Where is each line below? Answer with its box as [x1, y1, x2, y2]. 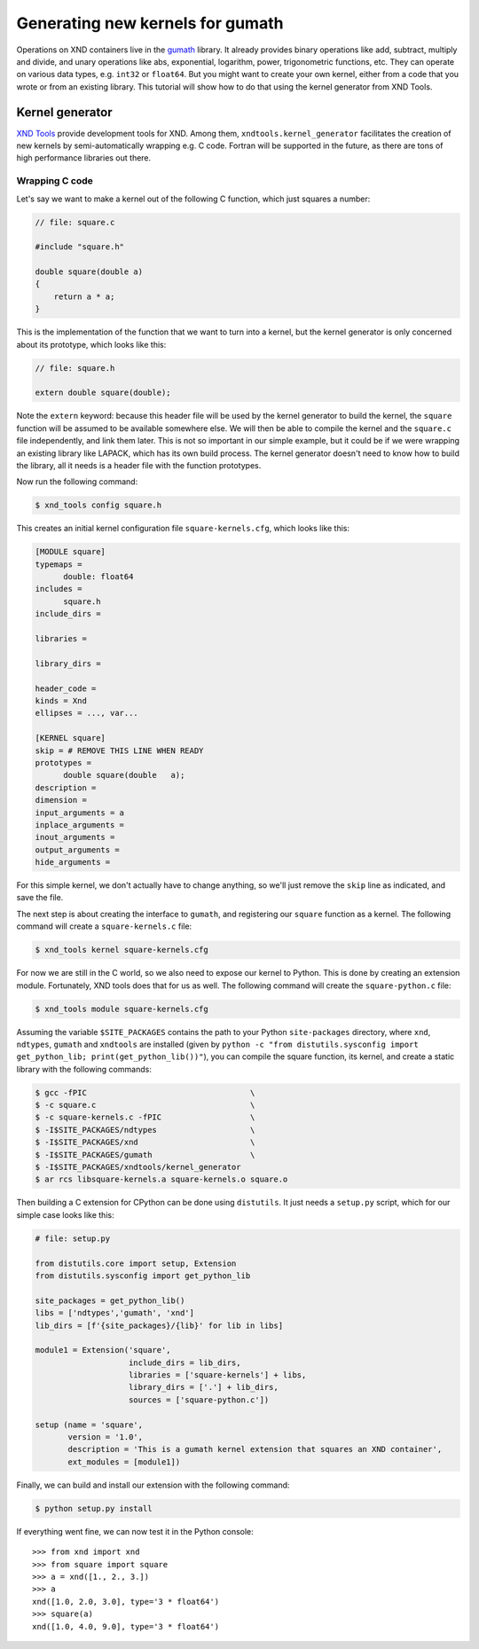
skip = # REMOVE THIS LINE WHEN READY [35, 745, 204, 756]
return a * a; [53, 291, 115, 302]
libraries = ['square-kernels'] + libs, [129, 1370, 307, 1380]
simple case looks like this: [16, 1209, 114, 1220]
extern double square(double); [35, 388, 172, 398]
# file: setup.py [35, 1233, 111, 1244]
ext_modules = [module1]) [67, 1457, 181, 1467]
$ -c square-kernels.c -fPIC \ [35, 1112, 255, 1122]
